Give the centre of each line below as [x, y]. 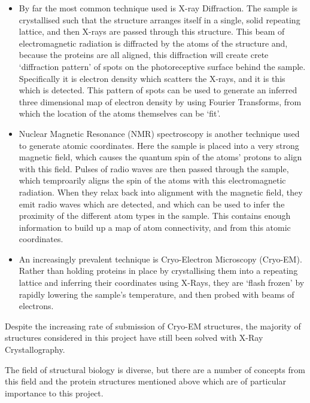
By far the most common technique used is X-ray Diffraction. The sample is [158, 8]
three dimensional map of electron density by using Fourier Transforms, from [160, 101]
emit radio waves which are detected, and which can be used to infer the [152, 204]
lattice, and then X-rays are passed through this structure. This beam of [152, 31]
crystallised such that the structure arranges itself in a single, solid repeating [159, 19]
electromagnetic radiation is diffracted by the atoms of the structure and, [153, 43]
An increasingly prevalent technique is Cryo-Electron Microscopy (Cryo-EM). [160, 259]
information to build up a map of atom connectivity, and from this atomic [155, 227]
